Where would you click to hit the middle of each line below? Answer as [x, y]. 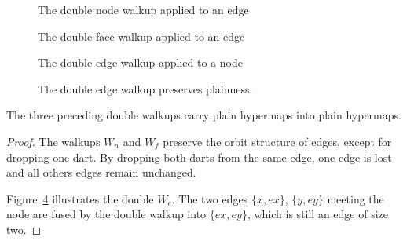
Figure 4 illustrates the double [80, 198]
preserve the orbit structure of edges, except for [277, 141]
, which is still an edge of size [318, 214]
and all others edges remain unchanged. [101, 172]
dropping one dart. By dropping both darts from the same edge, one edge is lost [199, 157]
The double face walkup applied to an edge [141, 36]
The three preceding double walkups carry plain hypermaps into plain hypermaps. [204, 115]
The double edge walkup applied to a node [140, 62]
